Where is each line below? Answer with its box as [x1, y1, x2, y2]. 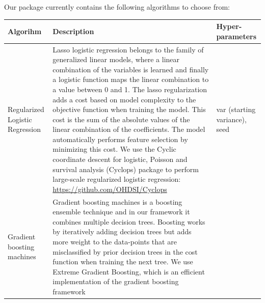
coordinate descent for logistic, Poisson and [52, 154, 188, 164]
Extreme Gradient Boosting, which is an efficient [52, 266, 205, 277]
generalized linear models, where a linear [52, 54, 180, 65]
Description [52, 25, 94, 36]
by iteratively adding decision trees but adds [52, 226, 192, 237]
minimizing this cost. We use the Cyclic [52, 144, 176, 154]
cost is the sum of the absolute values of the [52, 114, 190, 124]
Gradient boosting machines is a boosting [52, 196, 182, 207]
